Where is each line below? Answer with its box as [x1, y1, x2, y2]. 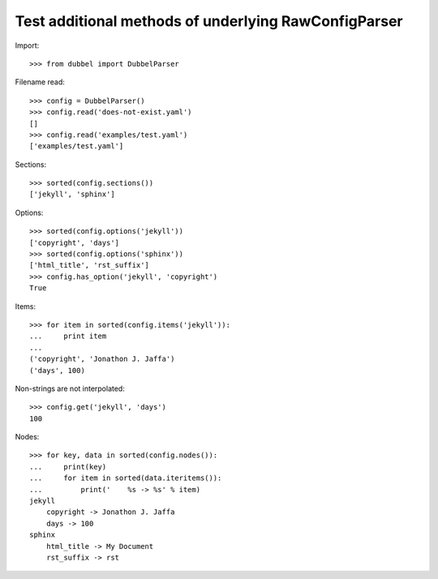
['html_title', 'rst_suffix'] [29, 260, 150, 270]
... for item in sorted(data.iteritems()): [29, 474, 222, 482]
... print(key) [29, 462, 107, 471]
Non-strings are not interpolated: [15, 384, 125, 393]
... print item [29, 332, 107, 341]
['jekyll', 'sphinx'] [29, 190, 115, 199]
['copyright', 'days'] [29, 238, 120, 247]
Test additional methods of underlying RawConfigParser [15, 12, 403, 30]
